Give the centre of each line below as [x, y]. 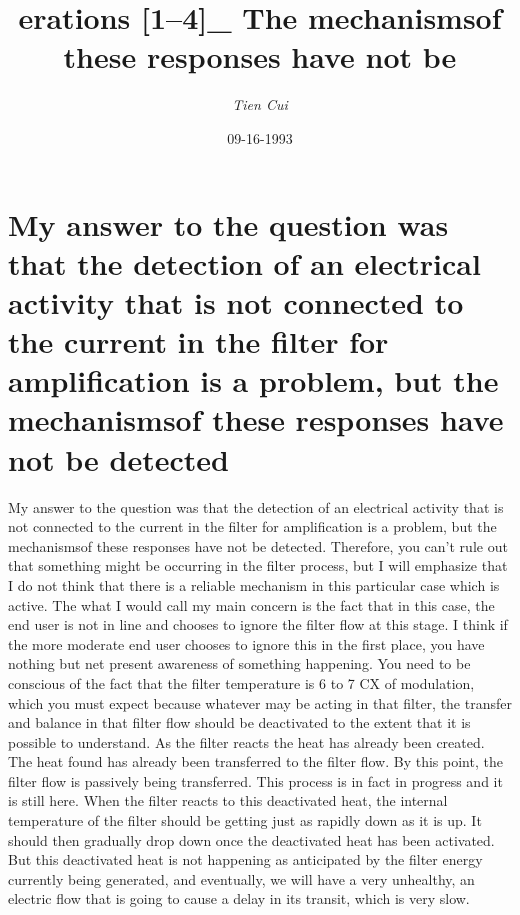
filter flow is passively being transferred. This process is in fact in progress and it [255, 780]
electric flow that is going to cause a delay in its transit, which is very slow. [239, 898]
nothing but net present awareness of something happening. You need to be [239, 663]
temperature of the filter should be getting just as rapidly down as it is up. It [245, 820]
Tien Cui [260, 104]
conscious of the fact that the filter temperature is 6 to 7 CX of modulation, [241, 682]
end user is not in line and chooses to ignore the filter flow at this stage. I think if [258, 624]
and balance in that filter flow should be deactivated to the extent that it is [239, 722]
